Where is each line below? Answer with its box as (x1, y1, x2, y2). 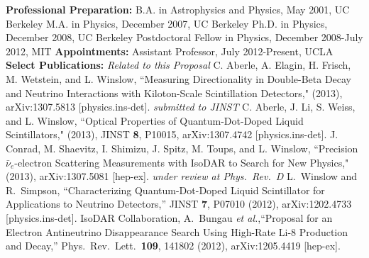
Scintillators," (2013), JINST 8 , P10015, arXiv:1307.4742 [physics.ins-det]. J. (6, 127, 338, 142)
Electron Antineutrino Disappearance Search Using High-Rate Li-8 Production (6, 224, 348, 239)
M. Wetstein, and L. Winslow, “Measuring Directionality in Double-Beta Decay (6, 71, 352, 86)
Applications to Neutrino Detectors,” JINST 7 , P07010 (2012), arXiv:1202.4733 (6, 196, 352, 211)
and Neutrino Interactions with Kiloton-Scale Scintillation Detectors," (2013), (6, 85, 343, 100)
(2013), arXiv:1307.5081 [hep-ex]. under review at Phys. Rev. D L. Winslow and (6, 169, 358, 184)
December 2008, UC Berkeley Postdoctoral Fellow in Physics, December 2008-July (6, 30, 363, 45)
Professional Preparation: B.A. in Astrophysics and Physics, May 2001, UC (6, 2, 350, 16)
